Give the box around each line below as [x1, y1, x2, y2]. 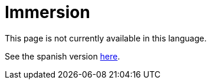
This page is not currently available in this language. [5, 33, 207, 43]
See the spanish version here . [5, 51, 120, 61]
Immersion [5, 2, 90, 22]
